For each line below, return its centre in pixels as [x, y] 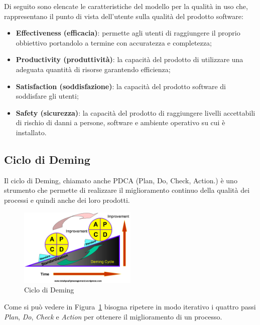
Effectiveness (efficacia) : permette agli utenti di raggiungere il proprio [128, 33]
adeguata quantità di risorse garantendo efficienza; [93, 69]
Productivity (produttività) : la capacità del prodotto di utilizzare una [129, 59]
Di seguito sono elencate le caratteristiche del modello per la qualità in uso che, [126, 6]
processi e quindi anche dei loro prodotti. [67, 200]
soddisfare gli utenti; [47, 96]
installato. [31, 132]
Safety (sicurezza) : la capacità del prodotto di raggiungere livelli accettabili [136, 112]
